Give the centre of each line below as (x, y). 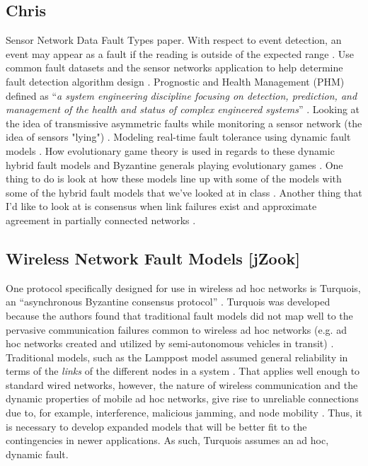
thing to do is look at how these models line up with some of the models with (174, 179)
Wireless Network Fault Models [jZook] (153, 258)
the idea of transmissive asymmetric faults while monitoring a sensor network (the (184, 123)
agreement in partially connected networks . (101, 220)
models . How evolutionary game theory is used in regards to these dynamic (170, 150)
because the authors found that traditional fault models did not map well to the (179, 315)
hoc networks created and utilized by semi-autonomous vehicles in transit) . (170, 343)
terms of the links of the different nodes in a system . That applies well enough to (183, 371)
